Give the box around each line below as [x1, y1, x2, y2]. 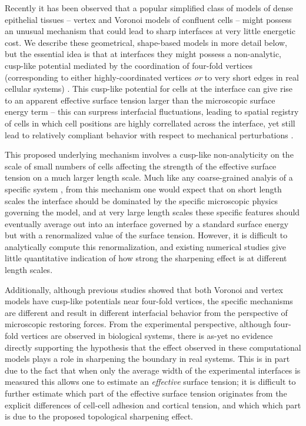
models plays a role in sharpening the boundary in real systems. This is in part [5, 352, 290, 365]
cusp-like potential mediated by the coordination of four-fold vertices [5, 59, 253, 71]
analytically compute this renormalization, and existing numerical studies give [5, 240, 287, 252]
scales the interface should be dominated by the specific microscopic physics [5, 194, 278, 207]
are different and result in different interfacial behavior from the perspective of [5, 306, 288, 318]
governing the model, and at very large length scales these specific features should [5, 206, 300, 218]
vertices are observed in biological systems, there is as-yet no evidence [21, 330, 273, 342]
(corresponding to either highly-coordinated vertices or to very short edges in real [5, 71, 299, 83]
